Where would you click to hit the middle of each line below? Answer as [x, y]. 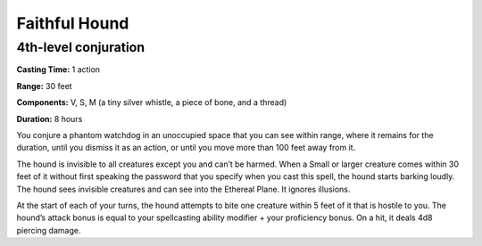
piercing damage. [49, 230]
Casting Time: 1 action [58, 70]
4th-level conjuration [81, 47]
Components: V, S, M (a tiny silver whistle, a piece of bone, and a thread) [152, 102]
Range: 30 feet [44, 86]
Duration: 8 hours [50, 119]
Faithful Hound [73, 23]
